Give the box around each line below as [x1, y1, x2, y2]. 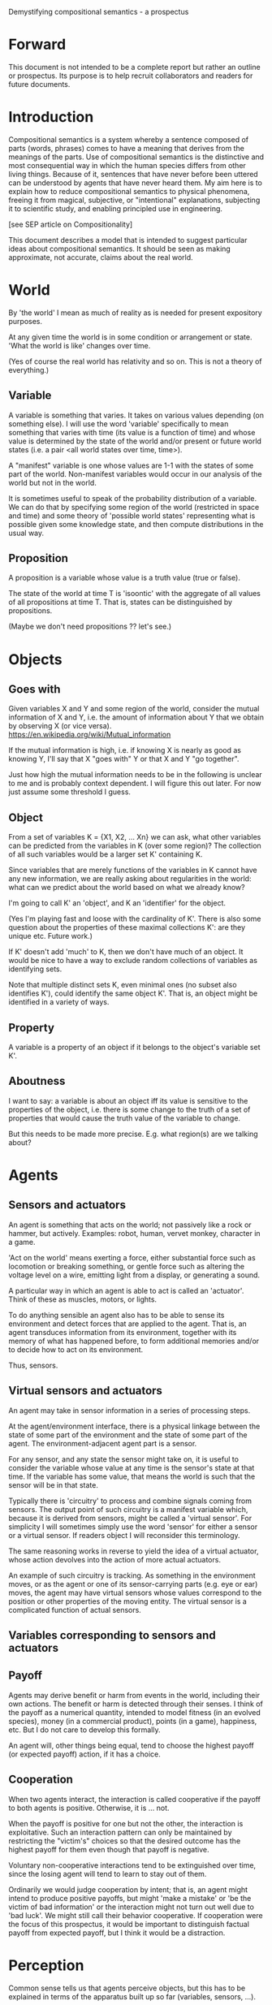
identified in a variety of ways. [8, 997, 110, 1007]
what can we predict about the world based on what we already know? [8, 883, 245, 892]
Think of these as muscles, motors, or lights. [8, 1294, 157, 1304]
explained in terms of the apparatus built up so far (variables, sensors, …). [8, 1991, 257, 2001]
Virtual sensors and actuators [8, 1384, 162, 1398]
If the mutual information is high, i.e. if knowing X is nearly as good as [8, 745, 242, 755]
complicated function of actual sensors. [8, 1605, 142, 1614]
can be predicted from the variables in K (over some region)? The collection [8, 840, 261, 851]
